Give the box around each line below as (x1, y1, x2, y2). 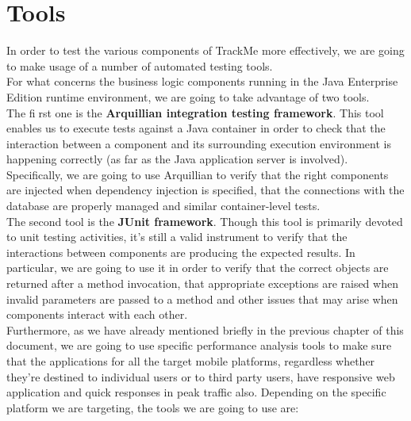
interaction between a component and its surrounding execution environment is (6, 135, 391, 151)
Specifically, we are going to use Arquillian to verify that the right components (6, 166, 389, 182)
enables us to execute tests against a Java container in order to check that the (6, 120, 386, 136)
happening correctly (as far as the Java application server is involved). (6, 151, 348, 167)
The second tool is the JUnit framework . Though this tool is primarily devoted (6, 212, 403, 229)
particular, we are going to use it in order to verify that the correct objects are (6, 259, 389, 276)
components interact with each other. (6, 306, 188, 323)
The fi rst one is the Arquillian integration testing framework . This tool (6, 104, 384, 121)
